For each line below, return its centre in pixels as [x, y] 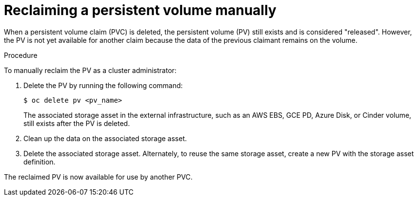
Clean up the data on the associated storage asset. [105, 138]
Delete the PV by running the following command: [103, 85]
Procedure [21, 55]
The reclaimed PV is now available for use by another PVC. [98, 177]
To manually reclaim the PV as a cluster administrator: [90, 70]
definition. [40, 162]
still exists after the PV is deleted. [77, 123]
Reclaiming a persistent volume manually [140, 10]
